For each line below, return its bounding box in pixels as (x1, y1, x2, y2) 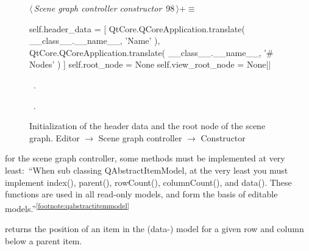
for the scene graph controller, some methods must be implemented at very (5, 152, 285, 164)
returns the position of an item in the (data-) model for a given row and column (5, 222, 304, 235)
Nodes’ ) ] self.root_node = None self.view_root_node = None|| (29, 58, 271, 71)
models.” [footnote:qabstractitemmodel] (5, 200, 129, 214)
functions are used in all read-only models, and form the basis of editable (5, 188, 278, 200)
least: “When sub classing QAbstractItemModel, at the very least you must (5, 163, 288, 176)
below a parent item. (5, 234, 82, 247)
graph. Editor (29, 131, 80, 144)
